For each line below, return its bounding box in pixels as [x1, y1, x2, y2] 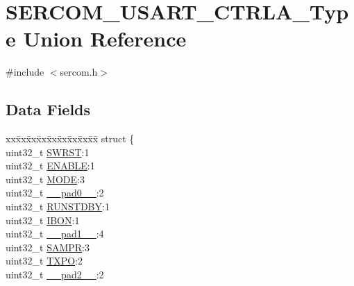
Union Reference [23, 24, 187, 53]
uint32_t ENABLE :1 [6, 158, 95, 173]
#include [6, 65, 44, 79]
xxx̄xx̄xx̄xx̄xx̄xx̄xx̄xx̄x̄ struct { [6, 131, 135, 146]
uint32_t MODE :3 [6, 171, 85, 186]
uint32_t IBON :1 [6, 212, 80, 227]
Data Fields [6, 99, 91, 120]
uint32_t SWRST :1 [6, 144, 90, 159]
